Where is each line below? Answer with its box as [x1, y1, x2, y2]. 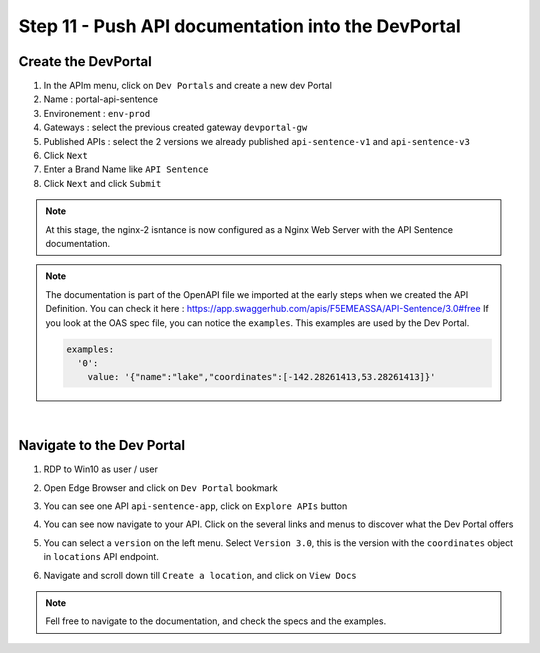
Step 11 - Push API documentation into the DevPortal [18, 15, 462, 37]
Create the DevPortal [18, 53, 152, 70]
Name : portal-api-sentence [43, 93, 159, 105]
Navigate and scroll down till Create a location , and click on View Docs [43, 569, 357, 581]
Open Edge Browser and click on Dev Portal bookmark [43, 481, 279, 494]
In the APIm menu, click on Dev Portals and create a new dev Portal [43, 80, 332, 92]
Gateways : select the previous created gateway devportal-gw [43, 121, 308, 134]
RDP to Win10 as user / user [43, 463, 159, 475]
